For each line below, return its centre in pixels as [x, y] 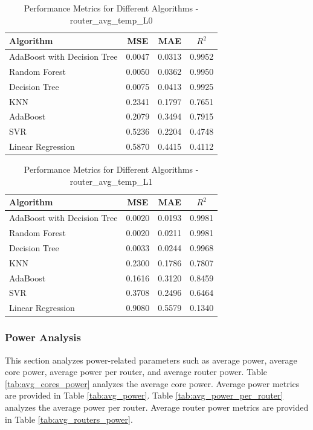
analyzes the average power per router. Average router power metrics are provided [157, 407]
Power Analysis [43, 337]
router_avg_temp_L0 [111, 20]
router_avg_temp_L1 [111, 181]
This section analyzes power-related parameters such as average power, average [151, 360]
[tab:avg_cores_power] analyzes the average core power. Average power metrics [152, 383]
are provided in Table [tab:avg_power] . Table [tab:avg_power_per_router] [144, 395]
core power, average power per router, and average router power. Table [136, 372]
